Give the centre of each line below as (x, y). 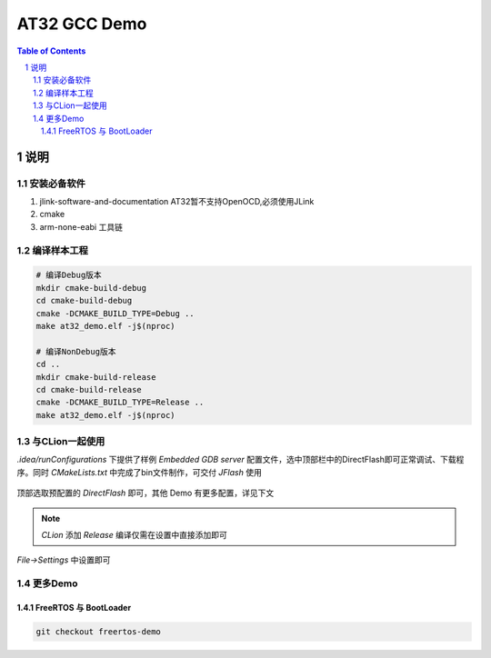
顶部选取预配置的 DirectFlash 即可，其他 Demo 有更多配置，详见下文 (145, 493)
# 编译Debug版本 (69, 275)
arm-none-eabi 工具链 (81, 226)
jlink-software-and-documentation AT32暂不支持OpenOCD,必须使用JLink (177, 202)
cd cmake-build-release (89, 389)
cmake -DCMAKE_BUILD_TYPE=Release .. (120, 403)
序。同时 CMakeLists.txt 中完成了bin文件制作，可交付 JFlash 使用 (140, 472)
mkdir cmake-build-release (96, 377)
